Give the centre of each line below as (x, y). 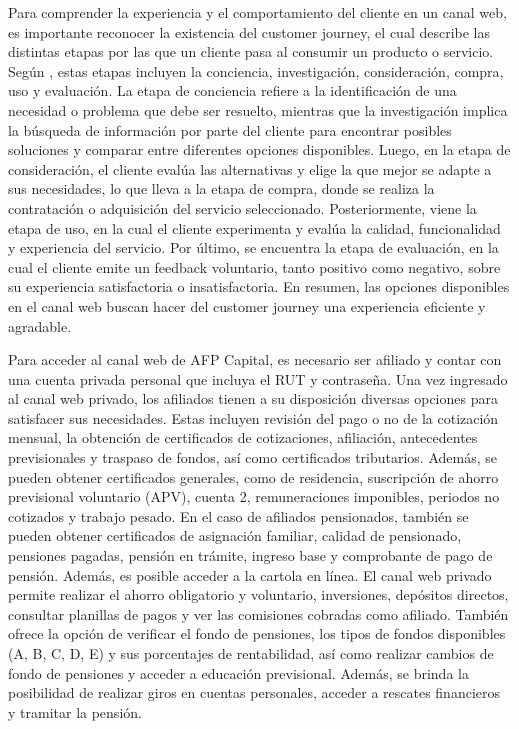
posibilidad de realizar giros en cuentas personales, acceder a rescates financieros (254, 692)
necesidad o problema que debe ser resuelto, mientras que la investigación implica (258, 109)
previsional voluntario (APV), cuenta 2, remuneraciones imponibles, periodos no (254, 496)
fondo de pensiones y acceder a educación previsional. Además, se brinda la (238, 672)
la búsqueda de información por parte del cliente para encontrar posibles (230, 129)
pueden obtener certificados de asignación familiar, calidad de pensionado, (235, 535)
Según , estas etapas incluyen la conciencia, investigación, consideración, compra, (256, 70)
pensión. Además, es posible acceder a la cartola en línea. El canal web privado (250, 574)
